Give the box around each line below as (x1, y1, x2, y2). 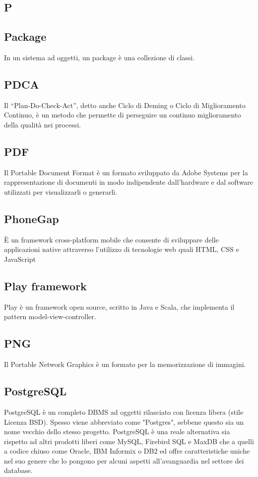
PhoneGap (4, 211, 59, 226)
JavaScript (4, 253, 36, 264)
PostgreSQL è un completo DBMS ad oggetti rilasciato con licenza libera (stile (4, 406, 244, 417)
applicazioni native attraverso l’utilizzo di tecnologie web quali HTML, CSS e (4, 244, 239, 254)
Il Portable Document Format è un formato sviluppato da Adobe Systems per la (4, 167, 248, 177)
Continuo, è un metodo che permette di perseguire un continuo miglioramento (4, 110, 241, 120)
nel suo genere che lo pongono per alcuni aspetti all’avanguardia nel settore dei (4, 455, 244, 466)
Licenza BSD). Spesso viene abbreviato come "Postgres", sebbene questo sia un (4, 416, 244, 427)
